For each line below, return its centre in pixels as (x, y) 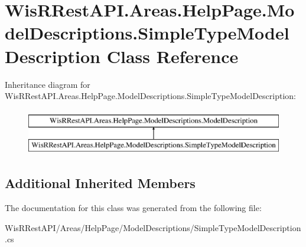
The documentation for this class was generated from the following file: (133, 208)
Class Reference (172, 56)
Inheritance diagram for (48, 84)
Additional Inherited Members (100, 183)
